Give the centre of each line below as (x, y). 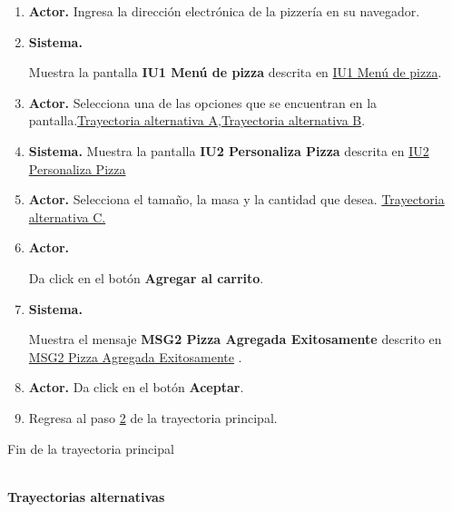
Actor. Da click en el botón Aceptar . (136, 387)
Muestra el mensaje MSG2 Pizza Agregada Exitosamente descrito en (235, 339)
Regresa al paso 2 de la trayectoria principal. (153, 417)
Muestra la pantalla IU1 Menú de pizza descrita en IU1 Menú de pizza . (235, 72)
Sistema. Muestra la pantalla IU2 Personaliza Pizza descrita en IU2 (229, 150)
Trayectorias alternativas (86, 496)
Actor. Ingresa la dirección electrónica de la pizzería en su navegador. (224, 11)
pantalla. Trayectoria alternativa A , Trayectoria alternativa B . (197, 120)
